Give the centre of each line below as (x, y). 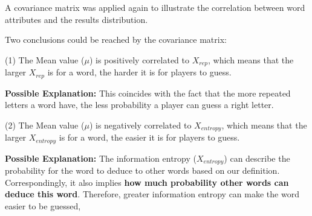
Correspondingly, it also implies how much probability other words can (147, 182)
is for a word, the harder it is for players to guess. (139, 72)
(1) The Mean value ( (45, 59)
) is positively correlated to (139, 59)
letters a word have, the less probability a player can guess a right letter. (139, 105)
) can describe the (257, 158)
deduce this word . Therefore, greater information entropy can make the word (152, 194)
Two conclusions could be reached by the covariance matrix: (116, 40)
